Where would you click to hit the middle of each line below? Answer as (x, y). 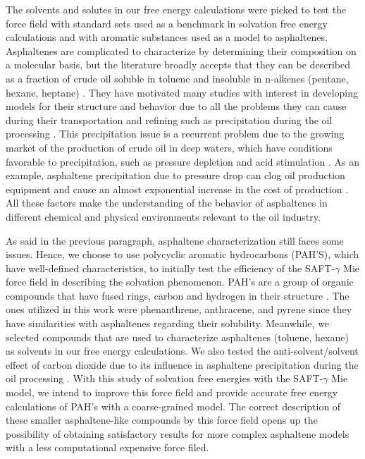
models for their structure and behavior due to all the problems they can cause (176, 106)
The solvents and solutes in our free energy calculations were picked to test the (176, 9)
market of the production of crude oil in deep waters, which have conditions (169, 147)
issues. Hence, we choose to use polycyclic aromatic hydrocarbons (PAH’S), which (182, 254)
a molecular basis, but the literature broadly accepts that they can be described (178, 65)
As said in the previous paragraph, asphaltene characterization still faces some (175, 240)
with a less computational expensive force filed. (107, 447)
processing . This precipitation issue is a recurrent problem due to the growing (175, 134)
